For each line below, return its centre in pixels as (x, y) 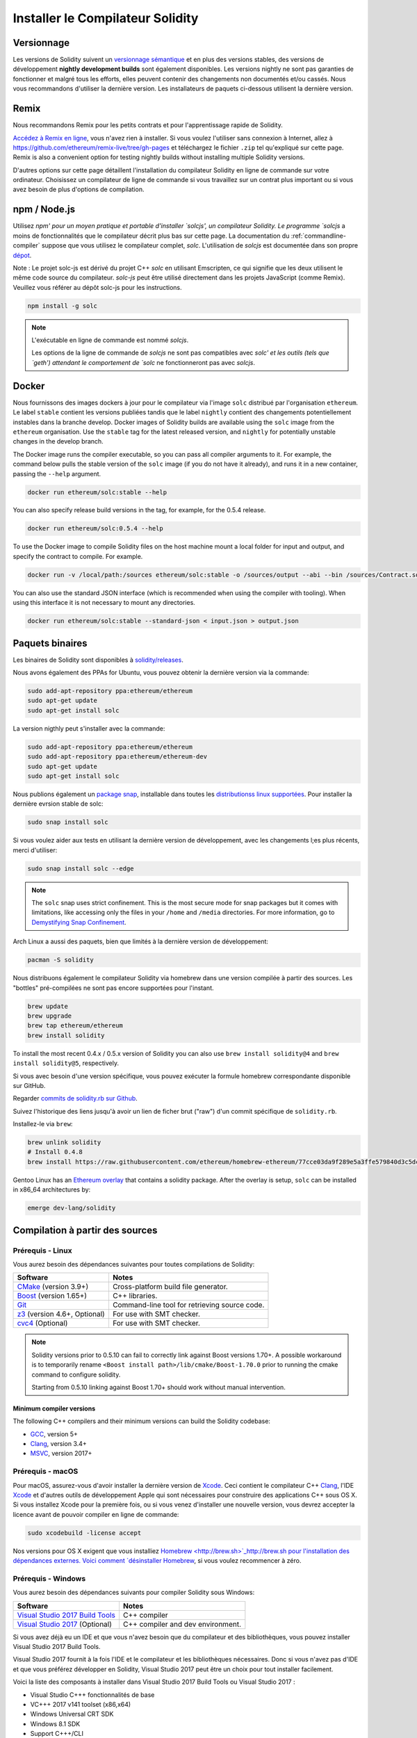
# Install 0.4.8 (55, 1152)
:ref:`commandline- (319, 236)
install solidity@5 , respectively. (66, 1063)
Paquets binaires (50, 643)
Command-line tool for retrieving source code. (188, 1305)
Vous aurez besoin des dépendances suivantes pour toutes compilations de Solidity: (134, 1264)
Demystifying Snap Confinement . (79, 922)
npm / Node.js (44, 210)
